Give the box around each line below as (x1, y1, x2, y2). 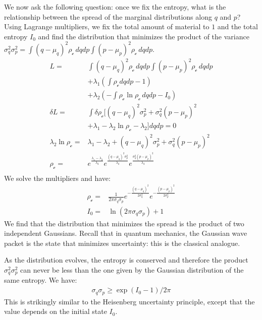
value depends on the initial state (4, 306, 107, 316)
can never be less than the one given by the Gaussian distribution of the (20, 265, 244, 275)
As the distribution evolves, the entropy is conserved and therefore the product (4, 254, 248, 265)
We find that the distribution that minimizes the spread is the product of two (4, 218, 244, 228)
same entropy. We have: (4, 275, 77, 285)
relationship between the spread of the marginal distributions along (4, 11, 212, 22)
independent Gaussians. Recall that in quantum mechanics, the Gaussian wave (4, 228, 247, 238)
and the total (217, 21, 258, 32)
